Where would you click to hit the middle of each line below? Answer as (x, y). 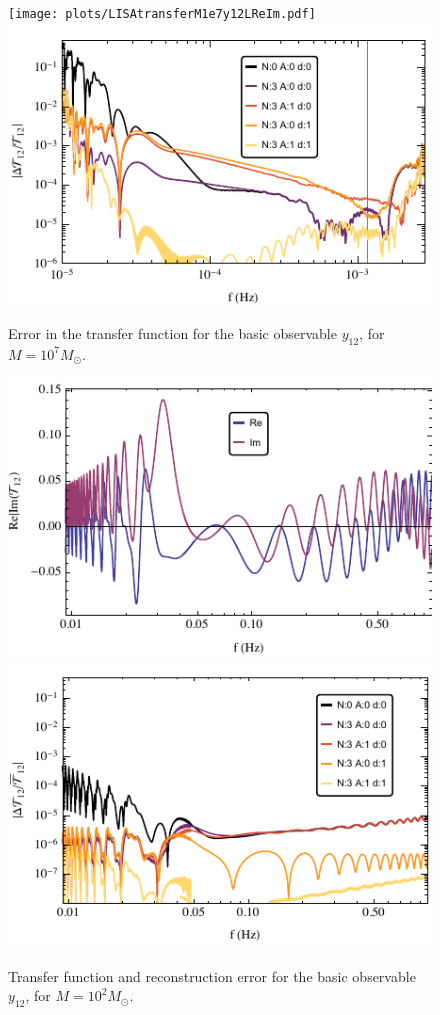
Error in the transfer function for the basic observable (172, 332)
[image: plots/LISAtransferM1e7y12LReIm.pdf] (162, 14)
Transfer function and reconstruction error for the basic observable (212, 975)
